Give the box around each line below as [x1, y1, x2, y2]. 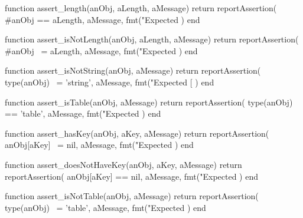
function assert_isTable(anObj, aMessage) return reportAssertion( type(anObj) [5, 95, 293, 108]
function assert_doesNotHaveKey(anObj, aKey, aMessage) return [5, 158, 242, 170]
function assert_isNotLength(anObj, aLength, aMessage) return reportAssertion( [5, 33, 299, 45]
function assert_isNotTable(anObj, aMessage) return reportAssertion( [5, 190, 259, 202]
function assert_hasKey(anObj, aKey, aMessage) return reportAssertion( [5, 127, 269, 139]
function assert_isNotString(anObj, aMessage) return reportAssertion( [5, 64, 261, 77]
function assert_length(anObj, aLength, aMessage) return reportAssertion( [5, 2, 277, 14]
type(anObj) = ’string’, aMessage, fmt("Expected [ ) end [5, 75, 214, 88]
